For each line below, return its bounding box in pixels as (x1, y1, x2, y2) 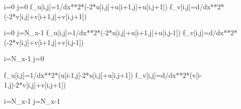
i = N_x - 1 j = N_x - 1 (4, 96, 60, 106)
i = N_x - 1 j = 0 (4, 53, 44, 64)
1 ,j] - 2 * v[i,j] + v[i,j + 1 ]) (4, 79, 66, 89)
